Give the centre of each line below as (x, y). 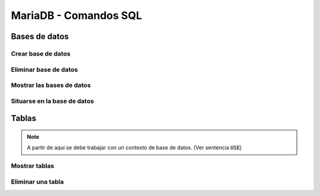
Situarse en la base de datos (52, 101)
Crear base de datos (41, 53)
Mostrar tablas (33, 166)
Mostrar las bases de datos (51, 85)
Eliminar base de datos (44, 69)
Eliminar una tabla (37, 182)
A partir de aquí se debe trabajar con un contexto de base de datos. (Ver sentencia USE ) (135, 147)
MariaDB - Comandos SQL (76, 15)
